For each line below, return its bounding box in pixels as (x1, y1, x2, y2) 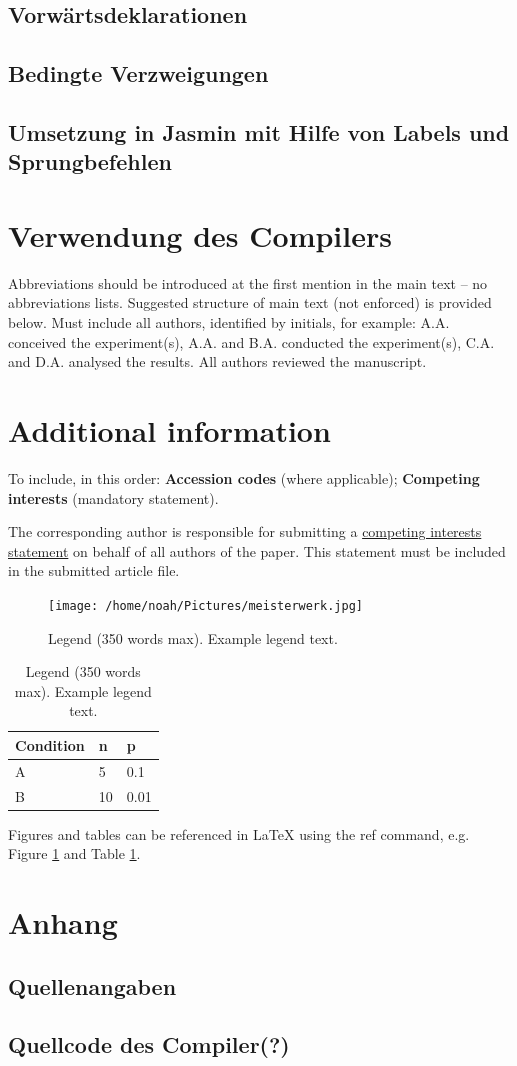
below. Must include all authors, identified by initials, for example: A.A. (8, 312, 450, 333)
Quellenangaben (8, 970, 177, 1001)
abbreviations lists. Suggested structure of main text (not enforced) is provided (8, 292, 492, 313)
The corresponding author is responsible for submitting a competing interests (8, 521, 482, 542)
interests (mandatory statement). (8, 487, 219, 508)
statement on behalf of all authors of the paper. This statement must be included (8, 540, 506, 561)
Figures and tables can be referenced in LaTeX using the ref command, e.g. (8, 823, 470, 844)
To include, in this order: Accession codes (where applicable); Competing (8, 467, 480, 488)
